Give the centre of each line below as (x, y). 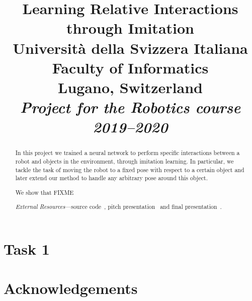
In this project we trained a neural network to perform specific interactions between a (128, 153)
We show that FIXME (45, 192)
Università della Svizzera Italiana (130, 48)
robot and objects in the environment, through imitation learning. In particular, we (124, 161)
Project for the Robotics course (130, 107)
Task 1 (27, 249)
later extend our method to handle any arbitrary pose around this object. (111, 178)
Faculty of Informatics (130, 67)
